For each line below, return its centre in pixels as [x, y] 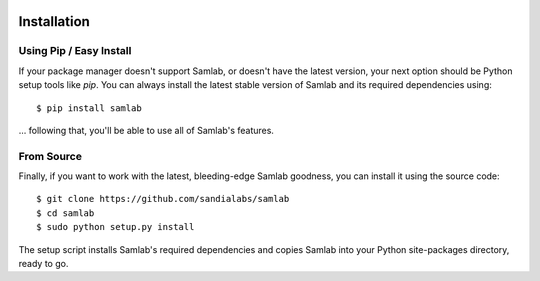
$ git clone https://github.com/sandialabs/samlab [163, 199]
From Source [50, 156]
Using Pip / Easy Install [75, 51]
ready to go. [43, 264]
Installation [54, 21]
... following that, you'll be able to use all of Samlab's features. [146, 130]
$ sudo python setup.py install [115, 227]
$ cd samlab [65, 213]
